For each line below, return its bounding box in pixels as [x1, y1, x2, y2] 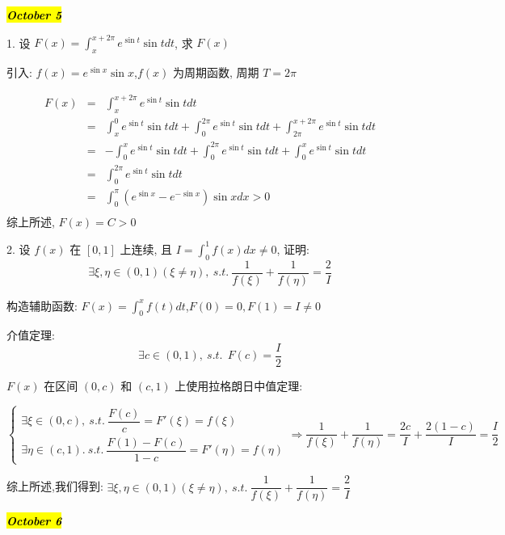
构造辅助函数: [6, 297, 78, 314]
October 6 [6, 512, 62, 529]
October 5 [6, 6, 62, 23]
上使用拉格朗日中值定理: [175, 377, 303, 394]
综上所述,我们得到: [6, 478, 103, 495]
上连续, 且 [120, 240, 173, 257]
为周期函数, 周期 [172, 63, 259, 80]
